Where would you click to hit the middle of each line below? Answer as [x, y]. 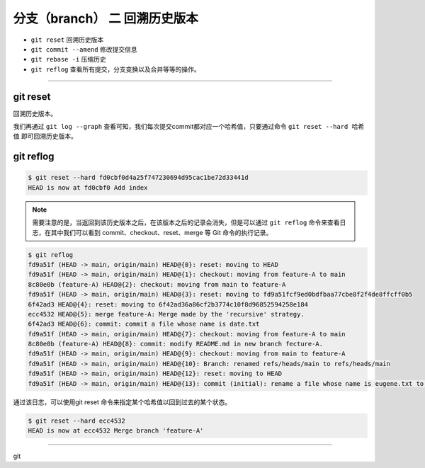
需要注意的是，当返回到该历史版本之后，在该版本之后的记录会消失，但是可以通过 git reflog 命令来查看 [186, 222]
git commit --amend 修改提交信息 [84, 49]
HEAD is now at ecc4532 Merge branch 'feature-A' [116, 430]
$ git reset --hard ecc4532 [76, 421]
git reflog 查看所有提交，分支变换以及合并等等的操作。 [116, 69]
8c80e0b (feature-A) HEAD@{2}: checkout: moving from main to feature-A [157, 284]
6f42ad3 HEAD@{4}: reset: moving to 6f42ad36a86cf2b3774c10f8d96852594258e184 [168, 304]
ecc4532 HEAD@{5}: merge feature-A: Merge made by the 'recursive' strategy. [166, 314]
